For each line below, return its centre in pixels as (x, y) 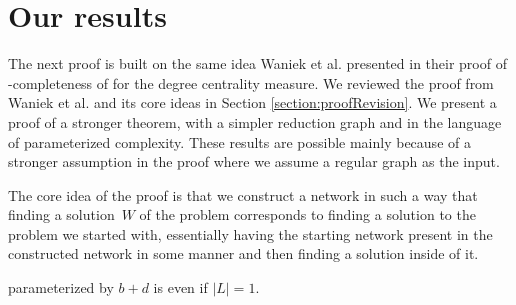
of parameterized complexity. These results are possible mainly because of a (239, 141)
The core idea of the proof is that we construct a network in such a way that (243, 194)
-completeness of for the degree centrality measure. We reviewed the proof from (251, 82)
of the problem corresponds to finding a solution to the (307, 214)
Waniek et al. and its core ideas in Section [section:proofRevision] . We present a (252, 102)
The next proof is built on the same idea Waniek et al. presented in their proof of (257, 63)
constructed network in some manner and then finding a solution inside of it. (243, 253)
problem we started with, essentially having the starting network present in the (250, 233)
